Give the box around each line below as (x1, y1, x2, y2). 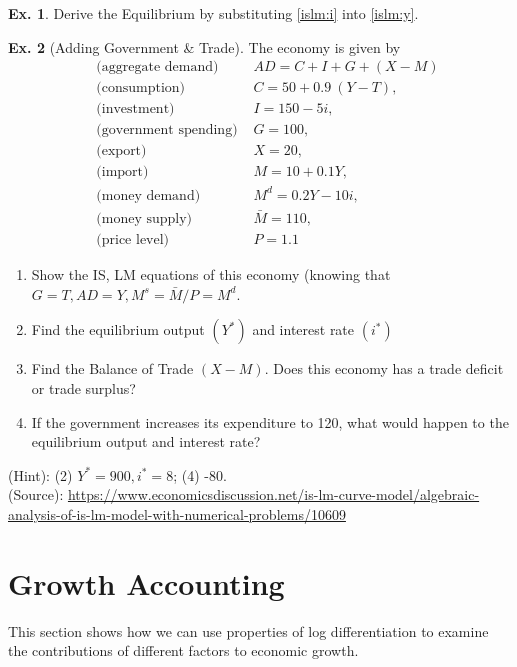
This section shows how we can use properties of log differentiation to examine (8, 620, 489, 641)
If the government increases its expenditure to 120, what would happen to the (31, 411, 509, 432)
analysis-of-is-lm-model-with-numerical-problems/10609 (8, 503, 346, 524)
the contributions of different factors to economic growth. (8, 640, 359, 661)
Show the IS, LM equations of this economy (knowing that (31, 264, 391, 285)
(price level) (96, 233, 170, 248)
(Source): (8, 484, 64, 505)
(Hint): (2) (8, 464, 73, 485)
